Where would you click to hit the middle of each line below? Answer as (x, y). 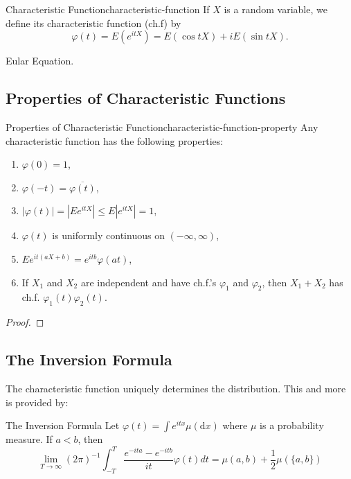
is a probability (292, 425)
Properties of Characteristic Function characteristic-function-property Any (162, 127)
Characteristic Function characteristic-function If (108, 9)
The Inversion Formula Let (63, 425)
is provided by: (37, 402)
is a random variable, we (276, 9)
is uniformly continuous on (108, 235)
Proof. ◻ (25, 322)
